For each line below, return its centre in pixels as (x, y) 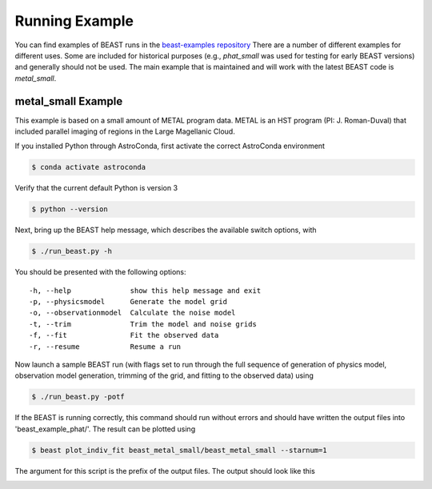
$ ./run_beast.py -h (72, 251)
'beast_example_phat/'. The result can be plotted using (105, 429)
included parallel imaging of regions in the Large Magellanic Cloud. (125, 131)
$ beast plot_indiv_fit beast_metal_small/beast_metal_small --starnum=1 (179, 450)
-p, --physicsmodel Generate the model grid (128, 302)
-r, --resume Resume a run (105, 347)
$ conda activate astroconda (89, 167)
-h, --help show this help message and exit (145, 291)
